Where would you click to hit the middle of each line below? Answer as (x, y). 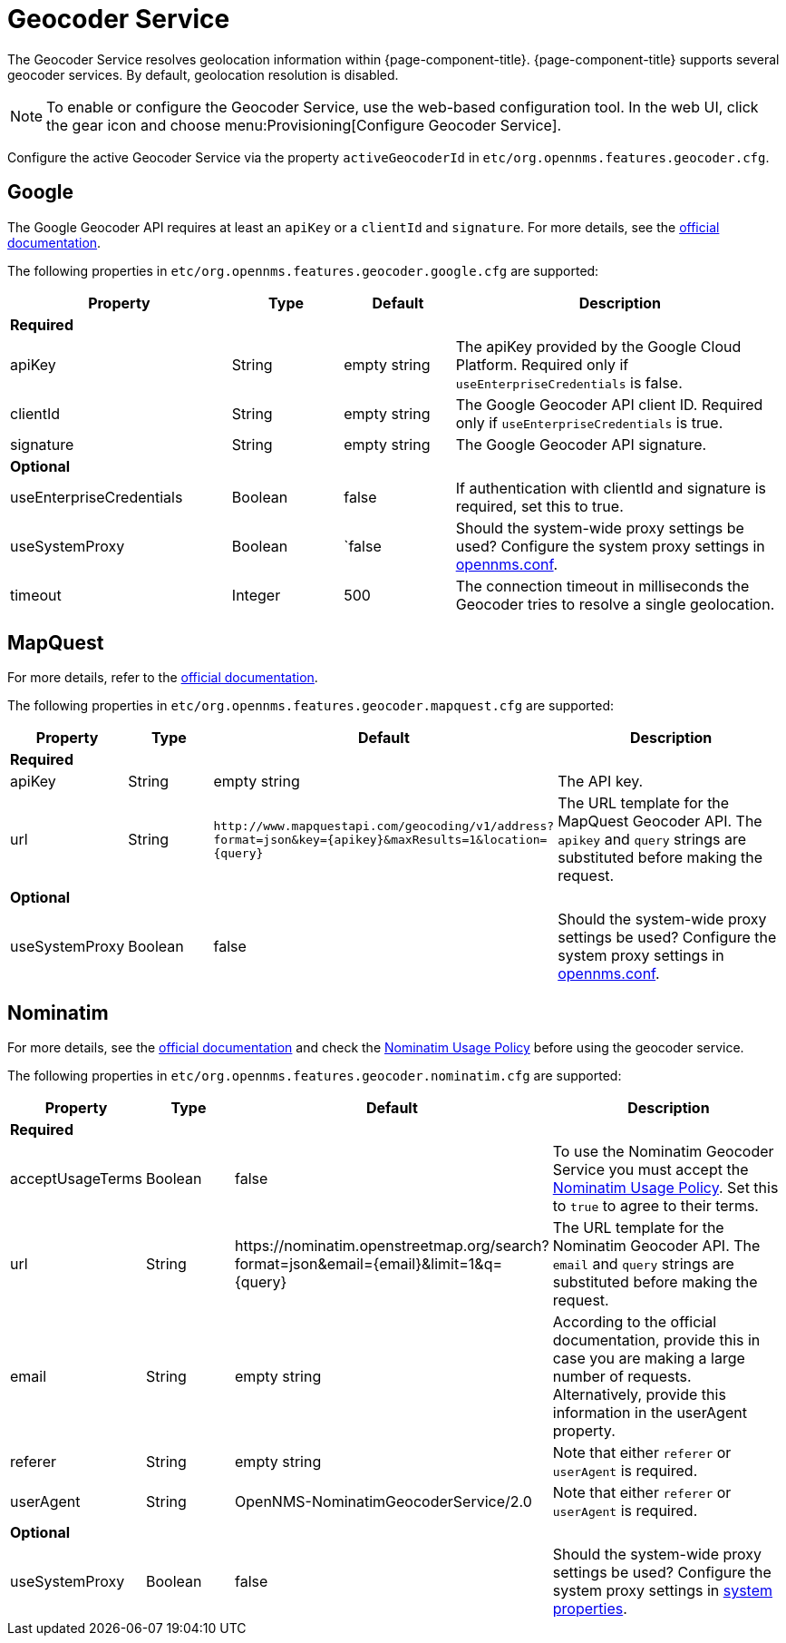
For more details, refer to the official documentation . (163, 678)
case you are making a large (649, 1359)
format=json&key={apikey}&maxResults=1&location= (380, 839)
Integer (256, 595)
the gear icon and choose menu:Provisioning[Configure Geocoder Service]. (304, 125)
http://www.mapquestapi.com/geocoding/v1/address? (384, 826)
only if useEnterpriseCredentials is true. (589, 422)
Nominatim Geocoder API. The (656, 1246)
